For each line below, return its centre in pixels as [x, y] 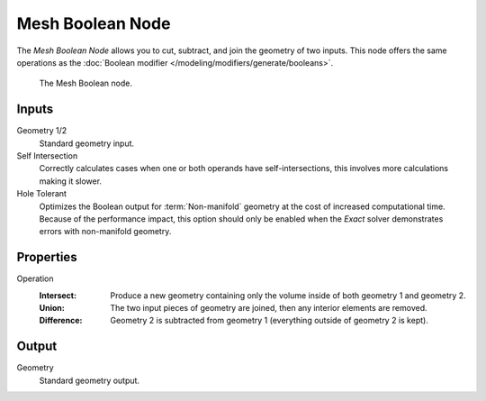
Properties [47, 257]
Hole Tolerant [42, 194]
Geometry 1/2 [42, 131]
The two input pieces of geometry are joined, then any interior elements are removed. [269, 308]
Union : [52, 308]
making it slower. [71, 181]
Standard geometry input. [87, 143]
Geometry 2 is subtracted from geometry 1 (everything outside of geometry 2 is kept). [270, 321]
